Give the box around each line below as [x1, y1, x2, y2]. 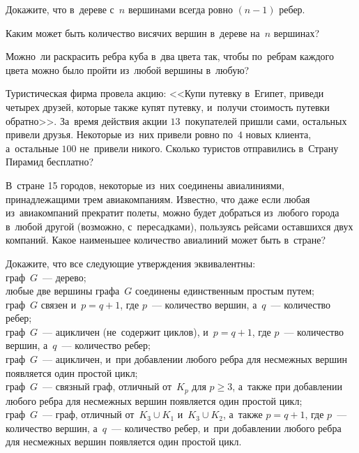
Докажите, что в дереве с [6, 2, 114, 16]
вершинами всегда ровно [128, 2, 233, 16]
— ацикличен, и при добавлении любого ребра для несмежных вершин [43, 352, 347, 366]
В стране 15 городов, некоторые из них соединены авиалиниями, [6, 177, 284, 192]
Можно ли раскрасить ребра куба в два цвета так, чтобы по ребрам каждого [6, 49, 335, 64]
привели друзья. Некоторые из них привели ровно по [6, 127, 233, 142]
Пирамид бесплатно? [6, 154, 94, 169]
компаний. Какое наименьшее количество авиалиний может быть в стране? [6, 232, 326, 247]
